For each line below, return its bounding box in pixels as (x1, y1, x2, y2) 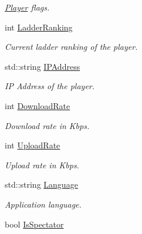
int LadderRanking (5, 21, 73, 33)
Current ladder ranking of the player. (5, 40, 138, 53)
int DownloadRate (5, 99, 70, 111)
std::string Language (5, 178, 78, 191)
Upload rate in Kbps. (5, 158, 79, 171)
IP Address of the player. (5, 80, 95, 92)
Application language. (5, 198, 82, 210)
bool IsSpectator (5, 218, 64, 230)
